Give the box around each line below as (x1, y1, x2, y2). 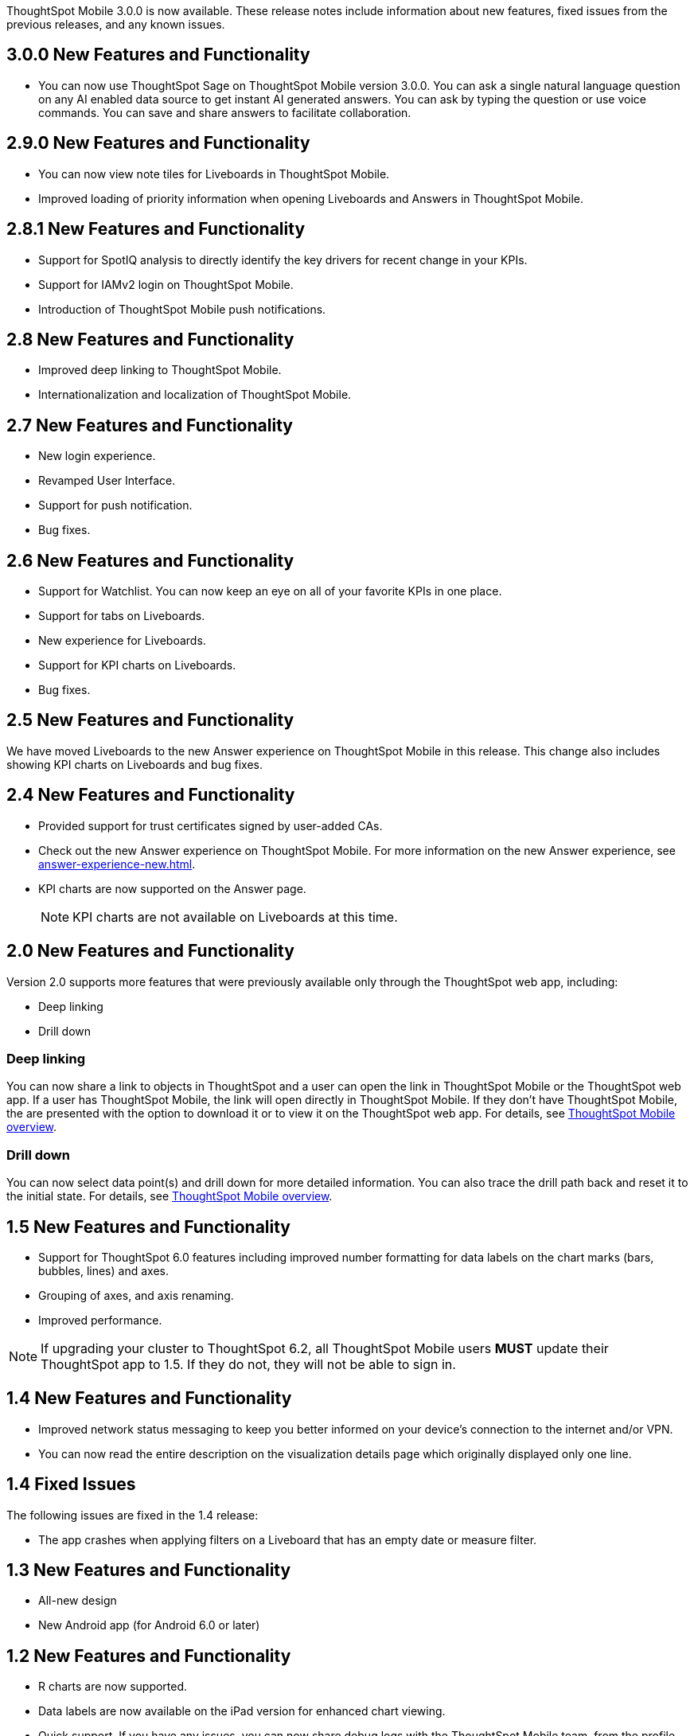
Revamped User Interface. (38, 474, 176, 488)
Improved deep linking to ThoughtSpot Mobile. (38, 363, 282, 377)
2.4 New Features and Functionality (6, 785, 295, 806)
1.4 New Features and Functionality (6, 1388, 292, 1409)
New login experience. (38, 449, 156, 463)
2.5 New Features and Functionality (6, 710, 294, 731)
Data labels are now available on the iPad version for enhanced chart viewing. (38, 1704, 446, 1718)
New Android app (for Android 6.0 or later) (38, 1618, 260, 1633)
